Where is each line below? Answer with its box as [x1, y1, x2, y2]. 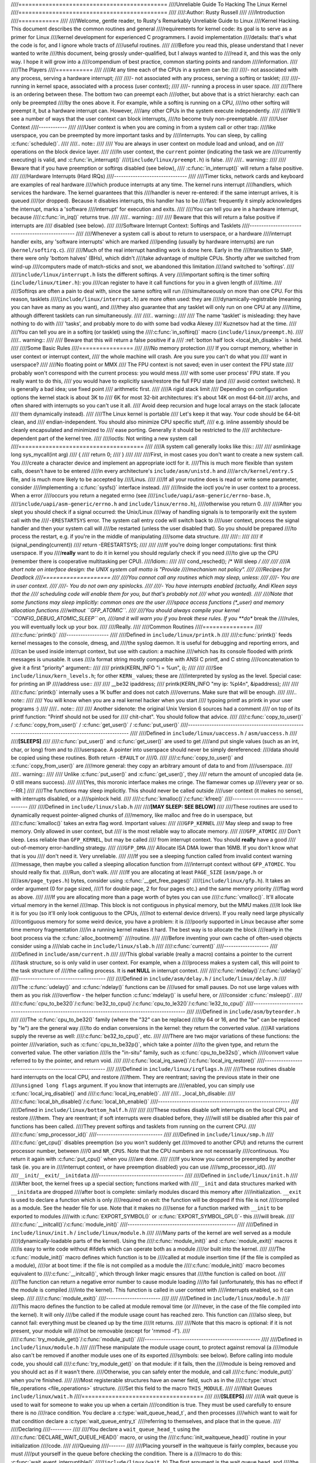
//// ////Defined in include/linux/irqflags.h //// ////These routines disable [106, 1065, 296, 1072]
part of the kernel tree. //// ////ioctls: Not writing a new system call [38, 435, 197, 442]
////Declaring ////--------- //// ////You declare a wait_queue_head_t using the [11, 1426, 200, 1433]
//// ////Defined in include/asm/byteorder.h [186, 1008, 301, 1015]
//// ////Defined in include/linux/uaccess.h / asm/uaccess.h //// [129, 729, 298, 737]
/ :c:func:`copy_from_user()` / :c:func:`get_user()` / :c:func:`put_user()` [11, 722, 180, 729]
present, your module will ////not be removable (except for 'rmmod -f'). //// [11, 1327, 190, 1334]
